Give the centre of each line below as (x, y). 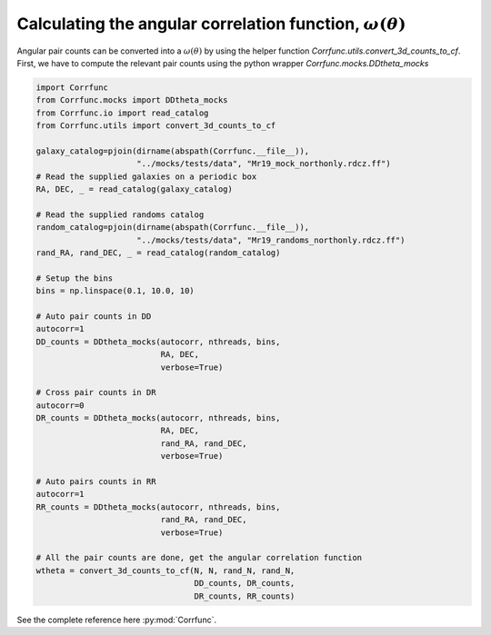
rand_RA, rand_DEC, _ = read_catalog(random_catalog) (158, 253)
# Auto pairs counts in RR (96, 482)
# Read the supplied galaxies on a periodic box (146, 176)
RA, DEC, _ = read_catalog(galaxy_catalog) (135, 189)
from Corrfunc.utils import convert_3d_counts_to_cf (156, 126)
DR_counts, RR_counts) (245, 596)
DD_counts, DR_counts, (245, 583)
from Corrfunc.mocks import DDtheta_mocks (132, 100)
